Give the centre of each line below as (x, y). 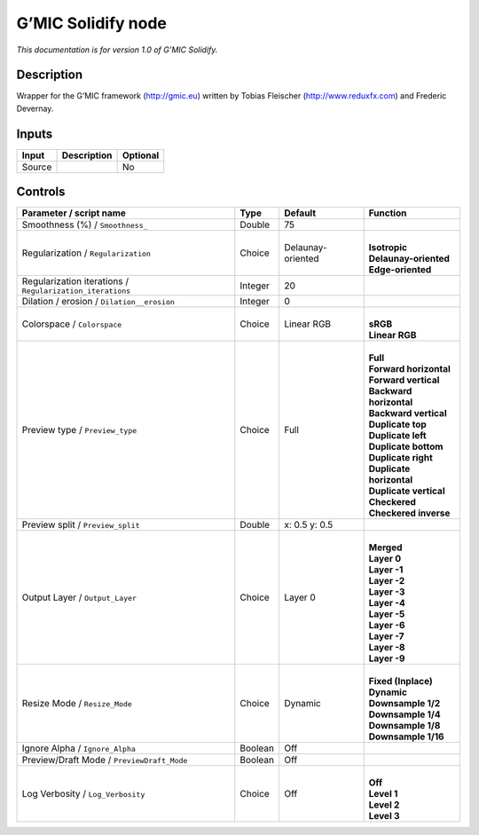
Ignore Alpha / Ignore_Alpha (79, 748)
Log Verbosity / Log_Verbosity (83, 794)
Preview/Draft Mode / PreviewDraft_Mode (105, 760)
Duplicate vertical (407, 491)
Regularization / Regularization (86, 253)
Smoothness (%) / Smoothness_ (85, 225)
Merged (385, 547)
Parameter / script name (74, 213)
